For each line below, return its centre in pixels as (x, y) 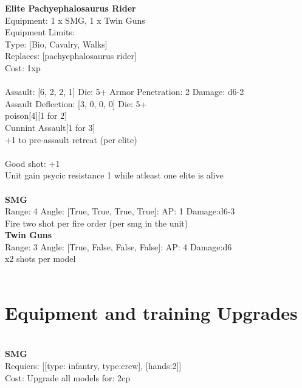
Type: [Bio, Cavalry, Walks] (56, 44)
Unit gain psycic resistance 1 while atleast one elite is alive (114, 175)
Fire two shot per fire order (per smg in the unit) (97, 223)
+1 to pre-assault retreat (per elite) (71, 139)
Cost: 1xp (23, 67)
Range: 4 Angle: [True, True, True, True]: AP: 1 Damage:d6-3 (120, 211)
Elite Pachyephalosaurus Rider (70, 8)
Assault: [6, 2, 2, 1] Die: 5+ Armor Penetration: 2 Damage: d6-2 (125, 92)
